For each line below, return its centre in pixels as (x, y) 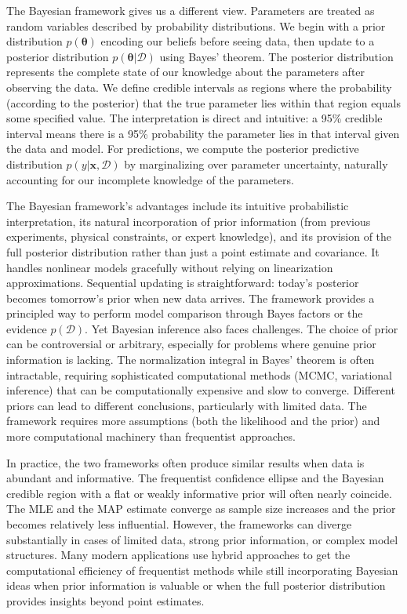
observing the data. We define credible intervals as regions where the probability (199, 87)
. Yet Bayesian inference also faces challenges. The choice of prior (242, 328)
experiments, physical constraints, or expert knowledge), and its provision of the (199, 236)
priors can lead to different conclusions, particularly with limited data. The (187, 405)
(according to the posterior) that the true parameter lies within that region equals (203, 102)
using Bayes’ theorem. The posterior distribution (276, 56)
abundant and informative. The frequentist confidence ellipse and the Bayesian (195, 478)
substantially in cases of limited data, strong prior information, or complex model (202, 539)
